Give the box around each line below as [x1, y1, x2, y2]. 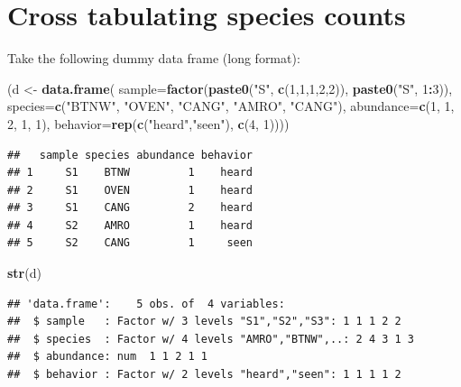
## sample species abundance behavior [7, 148, 254, 161]
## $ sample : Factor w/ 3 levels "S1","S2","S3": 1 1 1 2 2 [7, 315, 401, 328]
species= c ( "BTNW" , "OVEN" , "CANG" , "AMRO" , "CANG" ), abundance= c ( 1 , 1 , [7, 97, 455, 115]
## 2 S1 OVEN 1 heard [7, 183, 254, 197]
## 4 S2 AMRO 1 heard [7, 218, 254, 232]
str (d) [7, 263, 41, 282]
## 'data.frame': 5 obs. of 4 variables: [7, 297, 285, 310]
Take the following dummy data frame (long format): [7, 49, 300, 68]
